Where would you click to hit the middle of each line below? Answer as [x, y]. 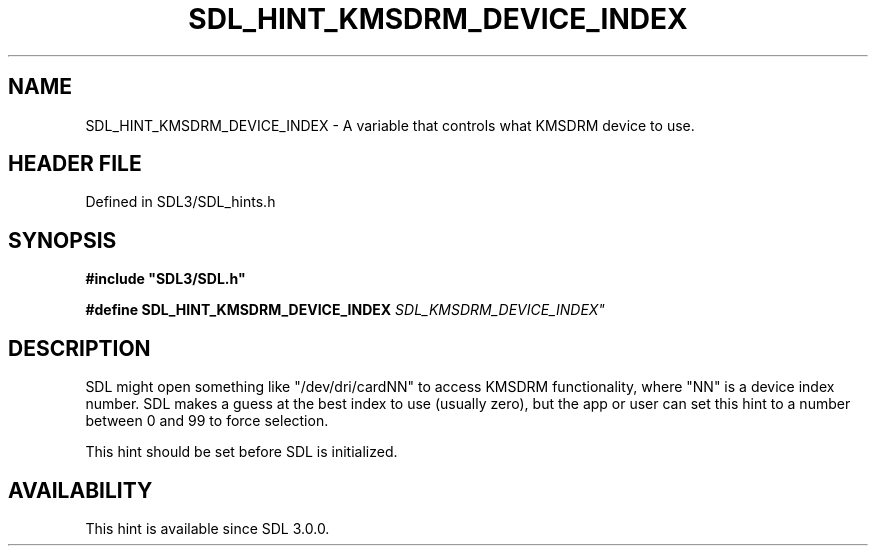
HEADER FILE [75, 164]
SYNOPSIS [62, 240]
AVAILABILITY [80, 490]
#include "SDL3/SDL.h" [165, 279]
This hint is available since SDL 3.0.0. [207, 528]
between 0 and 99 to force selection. [207, 421]
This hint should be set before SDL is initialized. [241, 452]
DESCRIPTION [79, 348]
